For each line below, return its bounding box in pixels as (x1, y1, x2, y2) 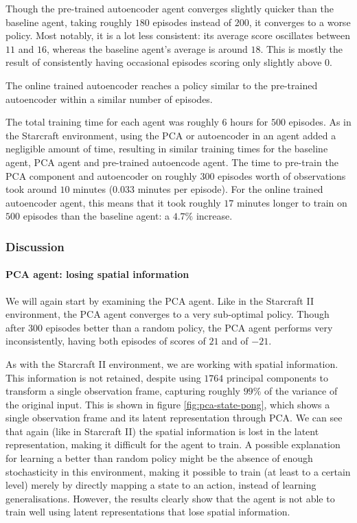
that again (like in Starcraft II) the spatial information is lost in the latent (5, 423, 319, 438)
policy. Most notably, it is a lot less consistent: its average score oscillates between (5, 28, 351, 43)
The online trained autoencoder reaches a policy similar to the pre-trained (5, 78, 318, 92)
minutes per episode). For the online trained (137, 182, 323, 196)
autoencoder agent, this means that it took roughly (5, 195, 221, 209)
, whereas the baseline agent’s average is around (46, 41, 248, 56)
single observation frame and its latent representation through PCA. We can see (5, 410, 343, 425)
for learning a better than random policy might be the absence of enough (5, 451, 313, 465)
